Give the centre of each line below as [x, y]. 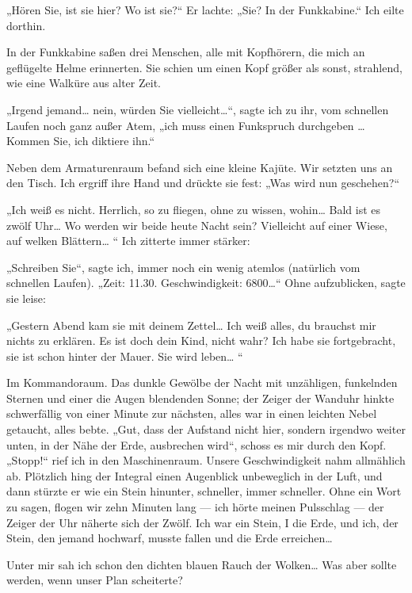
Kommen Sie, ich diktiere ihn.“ [81, 141]
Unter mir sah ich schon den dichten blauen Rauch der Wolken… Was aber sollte [202, 564]
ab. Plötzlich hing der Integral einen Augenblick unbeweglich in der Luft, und [195, 475]
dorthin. [26, 25]
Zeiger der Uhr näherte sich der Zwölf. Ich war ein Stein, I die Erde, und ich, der [202, 522]
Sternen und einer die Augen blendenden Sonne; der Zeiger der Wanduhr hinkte [200, 398]
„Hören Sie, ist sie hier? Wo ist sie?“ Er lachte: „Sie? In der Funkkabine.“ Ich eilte [205, 10]
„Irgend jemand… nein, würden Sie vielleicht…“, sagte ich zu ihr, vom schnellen [198, 109]
